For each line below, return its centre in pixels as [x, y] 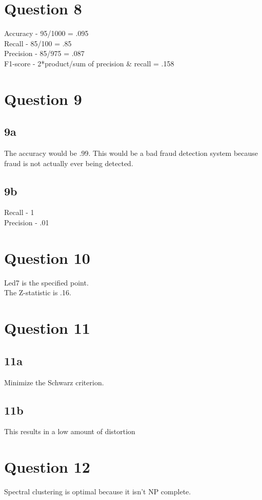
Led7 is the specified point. [46, 282]
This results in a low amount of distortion [70, 431]
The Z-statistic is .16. [38, 292]
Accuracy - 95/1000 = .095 [46, 33]
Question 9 [43, 99]
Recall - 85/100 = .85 [38, 43]
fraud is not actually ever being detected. [69, 163]
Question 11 [47, 328]
